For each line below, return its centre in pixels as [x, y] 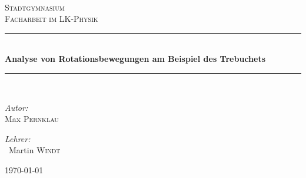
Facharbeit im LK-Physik [51, 19]
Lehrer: [18, 138]
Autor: [16, 107]
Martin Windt [34, 150]
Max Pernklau [32, 119]
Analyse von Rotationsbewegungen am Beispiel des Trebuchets [135, 59]
